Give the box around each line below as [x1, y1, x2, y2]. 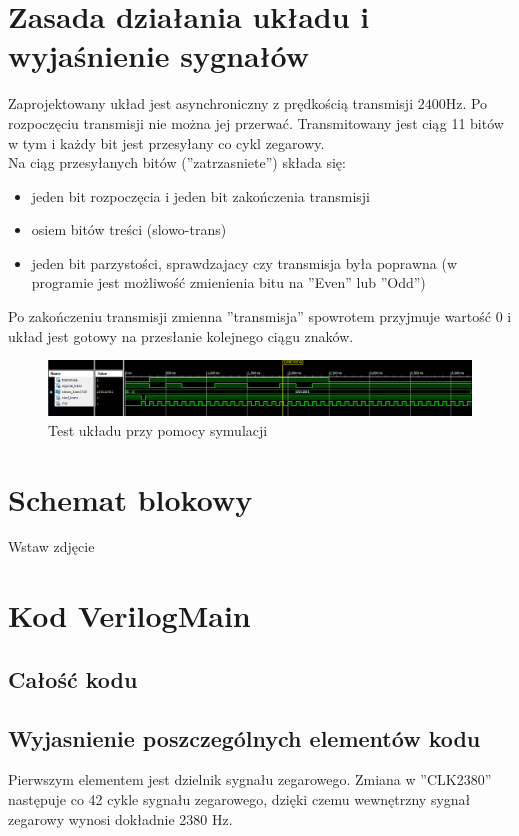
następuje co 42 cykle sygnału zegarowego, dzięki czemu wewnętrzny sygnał [8, 789, 471, 809]
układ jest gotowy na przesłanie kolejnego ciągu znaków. [8, 325, 354, 346]
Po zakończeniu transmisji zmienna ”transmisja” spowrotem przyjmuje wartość [8, 306, 492, 327]
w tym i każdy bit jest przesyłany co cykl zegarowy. [8, 132, 325, 153]
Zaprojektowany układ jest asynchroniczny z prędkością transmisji [8, 93, 414, 114]
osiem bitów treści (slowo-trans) [31, 219, 227, 240]
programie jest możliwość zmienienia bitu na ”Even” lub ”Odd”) [31, 272, 426, 293]
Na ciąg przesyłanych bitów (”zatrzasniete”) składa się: [8, 152, 346, 173]
